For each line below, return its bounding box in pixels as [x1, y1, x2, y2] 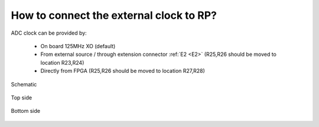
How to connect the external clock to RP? [11, 9, 217, 22]
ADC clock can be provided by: [11, 29, 87, 36]
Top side [11, 94, 32, 101]
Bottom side [11, 108, 41, 115]
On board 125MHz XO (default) [40, 42, 116, 49]
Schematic [11, 81, 37, 88]
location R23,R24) [40, 59, 84, 66]
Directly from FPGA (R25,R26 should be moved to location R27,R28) [40, 68, 205, 75]
